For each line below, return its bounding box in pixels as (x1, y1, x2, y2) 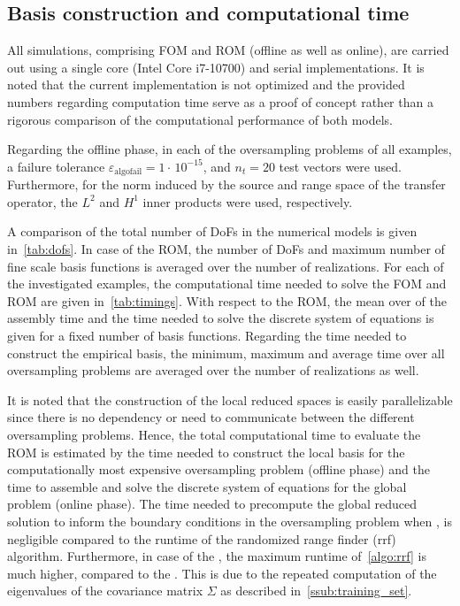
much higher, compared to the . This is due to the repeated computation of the (7, 564, 437, 582)
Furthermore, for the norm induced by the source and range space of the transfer (7, 175, 446, 194)
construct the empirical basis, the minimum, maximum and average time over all (7, 343, 445, 362)
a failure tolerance (7, 157, 105, 175)
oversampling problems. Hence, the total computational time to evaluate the (7, 425, 421, 443)
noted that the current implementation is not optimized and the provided (7, 75, 405, 94)
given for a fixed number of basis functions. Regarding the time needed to (7, 326, 407, 344)
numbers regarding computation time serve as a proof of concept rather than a (7, 92, 433, 111)
